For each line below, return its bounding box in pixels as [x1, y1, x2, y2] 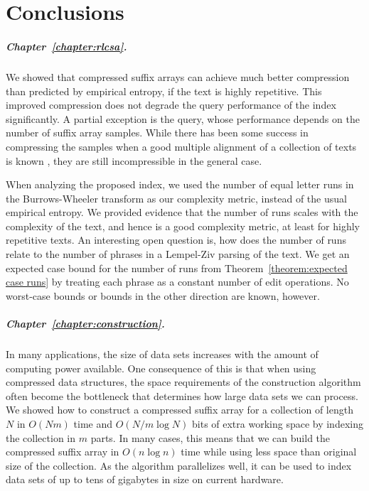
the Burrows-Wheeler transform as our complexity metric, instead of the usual [6, 190, 347, 205]
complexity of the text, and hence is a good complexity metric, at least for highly [6, 218, 360, 233]
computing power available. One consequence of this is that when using [6, 360, 316, 375]
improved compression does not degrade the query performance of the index [6, 97, 336, 112]
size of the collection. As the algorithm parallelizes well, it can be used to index [6, 458, 352, 473]
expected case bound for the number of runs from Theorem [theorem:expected [6, 260, 348, 275]
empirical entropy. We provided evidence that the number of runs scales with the [6, 205, 358, 220]
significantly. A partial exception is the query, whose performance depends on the [6, 111, 360, 126]
